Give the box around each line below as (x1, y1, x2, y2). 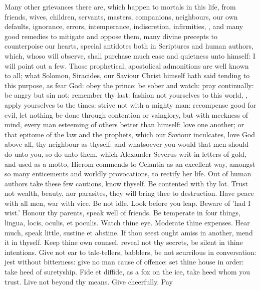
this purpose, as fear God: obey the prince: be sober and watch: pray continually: (5, 80, 254, 90)
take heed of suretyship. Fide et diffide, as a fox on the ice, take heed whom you (5, 266, 250, 277)
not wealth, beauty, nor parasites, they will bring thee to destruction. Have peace (5, 188, 254, 198)
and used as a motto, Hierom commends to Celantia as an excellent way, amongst (5, 158, 255, 169)
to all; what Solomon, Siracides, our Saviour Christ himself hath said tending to (5, 70, 250, 81)
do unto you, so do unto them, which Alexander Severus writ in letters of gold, (5, 148, 246, 159)
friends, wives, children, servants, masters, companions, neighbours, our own (5, 11, 238, 22)
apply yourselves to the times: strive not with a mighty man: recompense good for (5, 99, 256, 110)
